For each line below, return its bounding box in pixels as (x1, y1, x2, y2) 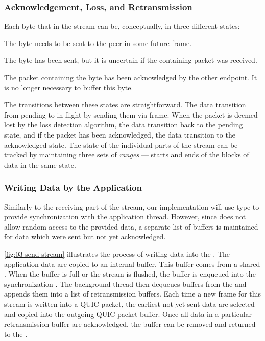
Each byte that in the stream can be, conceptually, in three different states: (4, 20, 240, 31)
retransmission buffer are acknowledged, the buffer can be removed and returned (4, 319, 256, 329)
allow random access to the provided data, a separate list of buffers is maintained (4, 221, 258, 232)
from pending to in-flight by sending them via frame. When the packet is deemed (4, 109, 258, 120)
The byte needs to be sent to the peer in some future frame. (4, 37, 192, 48)
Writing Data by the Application (4, 181, 142, 194)
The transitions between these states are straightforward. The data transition (4, 99, 246, 110)
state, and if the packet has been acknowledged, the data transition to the (4, 129, 235, 140)
